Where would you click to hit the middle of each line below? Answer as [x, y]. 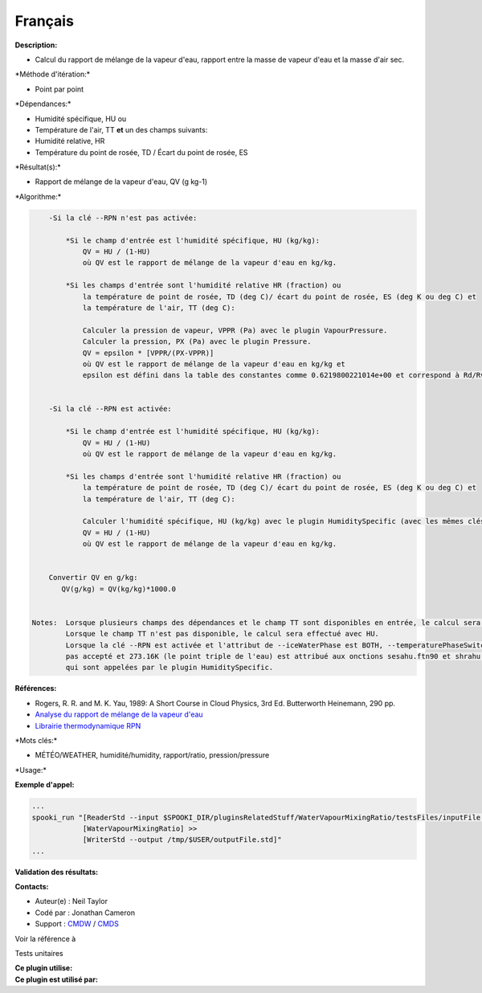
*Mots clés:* [36, 740]
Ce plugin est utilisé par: [56, 979]
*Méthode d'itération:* [53, 74]
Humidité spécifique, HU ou [81, 119]
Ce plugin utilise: [44, 968]
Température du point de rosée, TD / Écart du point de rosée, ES [141, 152]
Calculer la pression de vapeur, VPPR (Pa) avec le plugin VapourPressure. [235, 330]
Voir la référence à [45, 938]
